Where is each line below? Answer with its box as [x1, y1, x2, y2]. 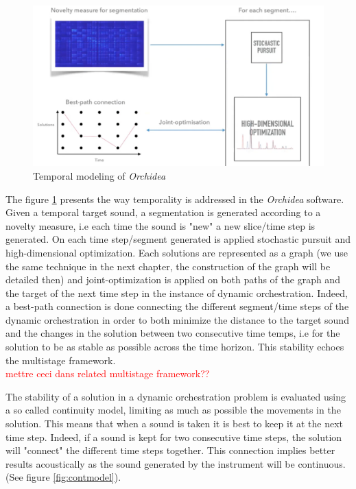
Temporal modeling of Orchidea [33, 168, 166, 182]
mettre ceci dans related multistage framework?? [5, 366, 210, 381]
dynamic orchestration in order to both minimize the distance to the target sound [5, 312, 349, 326]
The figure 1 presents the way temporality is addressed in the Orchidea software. [5, 191, 344, 206]
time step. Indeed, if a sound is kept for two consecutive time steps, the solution [5, 429, 342, 444]
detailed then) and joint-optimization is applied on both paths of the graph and [5, 272, 340, 287]
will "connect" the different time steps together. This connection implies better [5, 443, 335, 457]
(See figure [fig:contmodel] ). [5, 470, 121, 484]
